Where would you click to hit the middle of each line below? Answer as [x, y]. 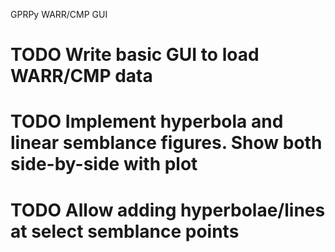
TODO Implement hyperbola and [147, 121]
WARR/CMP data [81, 76]
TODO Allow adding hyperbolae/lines [168, 210]
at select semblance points [125, 231]
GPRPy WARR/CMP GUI [59, 14]
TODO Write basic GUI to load [135, 55]
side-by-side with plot [104, 164]
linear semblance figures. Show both [166, 143]
